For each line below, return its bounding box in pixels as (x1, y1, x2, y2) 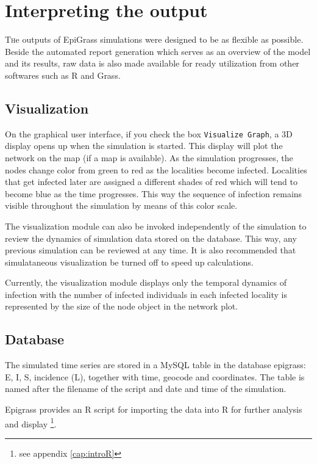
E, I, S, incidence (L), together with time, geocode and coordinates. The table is (5, 370, 305, 383)
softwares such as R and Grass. (5, 68, 121, 81)
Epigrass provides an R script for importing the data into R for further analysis (5, 403, 302, 416)
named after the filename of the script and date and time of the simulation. (5, 382, 287, 395)
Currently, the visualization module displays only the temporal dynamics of (5, 276, 287, 289)
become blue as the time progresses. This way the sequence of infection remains (5, 187, 302, 200)
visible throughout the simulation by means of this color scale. (5, 199, 238, 212)
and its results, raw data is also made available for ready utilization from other (5, 57, 299, 70)
